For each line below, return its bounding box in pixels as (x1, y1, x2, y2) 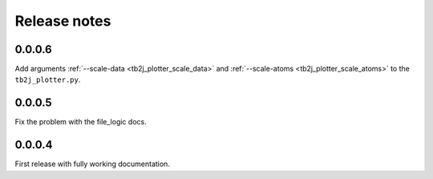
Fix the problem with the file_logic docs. (14, 117, 148, 127)
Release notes (14, 12, 111, 30)
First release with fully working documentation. (14, 159, 170, 169)
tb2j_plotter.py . (14, 75, 81, 84)
